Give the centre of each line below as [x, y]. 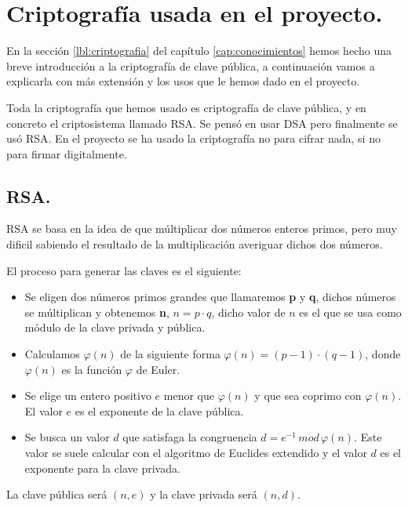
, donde [383, 354]
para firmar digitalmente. [67, 153]
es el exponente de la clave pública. [159, 410]
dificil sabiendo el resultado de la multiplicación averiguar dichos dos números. [195, 244]
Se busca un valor [67, 437]
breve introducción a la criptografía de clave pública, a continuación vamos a [191, 65]
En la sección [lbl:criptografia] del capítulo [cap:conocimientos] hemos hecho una [199, 51]
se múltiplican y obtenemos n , [97, 312]
